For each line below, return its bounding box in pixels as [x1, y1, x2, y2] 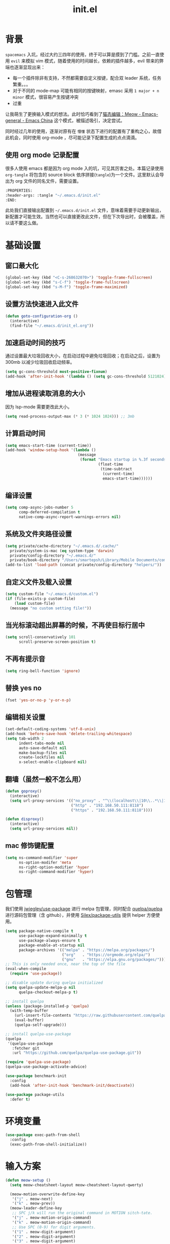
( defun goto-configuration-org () [5, 314, 78, 319]
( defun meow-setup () [5, 1178, 51, 1183]
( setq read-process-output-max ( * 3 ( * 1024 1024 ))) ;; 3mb [5, 413, 135, 419]
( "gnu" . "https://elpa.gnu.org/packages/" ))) [61, 957, 166, 962]
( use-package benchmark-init [5, 1074, 67, 1079]
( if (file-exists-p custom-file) [5, 596, 76, 601]
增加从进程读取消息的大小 [5, 389, 85, 398]
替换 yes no [5, 684, 42, 693]
